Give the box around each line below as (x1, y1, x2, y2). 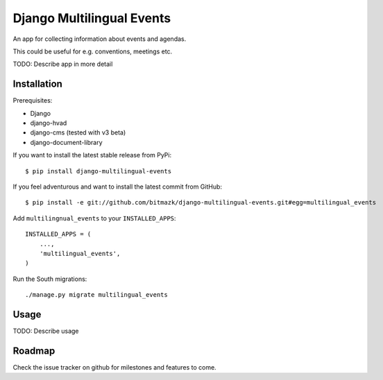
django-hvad (30, 119, 67, 128)
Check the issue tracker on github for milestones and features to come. (12, 363, 216, 371)
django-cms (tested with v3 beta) (30, 128, 126, 137)
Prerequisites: (12, 96, 53, 105)
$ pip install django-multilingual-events (25, 167, 172, 175)
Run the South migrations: (12, 275, 87, 283)
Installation (12, 78, 62, 90)
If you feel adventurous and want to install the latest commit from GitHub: (12, 182, 222, 191)
